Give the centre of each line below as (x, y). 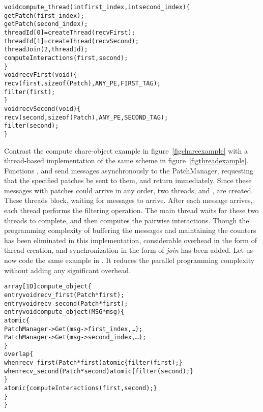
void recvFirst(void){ (41, 75)
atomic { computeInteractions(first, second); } (81, 388)
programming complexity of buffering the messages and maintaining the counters (130, 230)
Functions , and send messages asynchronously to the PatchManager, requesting (129, 170)
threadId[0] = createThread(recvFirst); (70, 32)
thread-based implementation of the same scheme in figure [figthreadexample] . (126, 160)
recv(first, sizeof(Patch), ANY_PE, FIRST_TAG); (82, 83)
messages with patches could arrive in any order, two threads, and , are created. (129, 190)
